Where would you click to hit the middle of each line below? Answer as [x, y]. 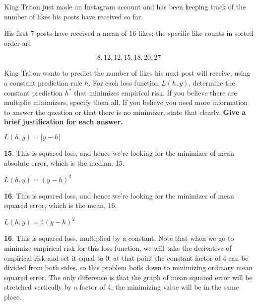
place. [13, 296]
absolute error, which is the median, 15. [64, 162]
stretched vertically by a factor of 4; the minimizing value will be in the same [122, 287]
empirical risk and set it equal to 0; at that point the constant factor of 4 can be [126, 257]
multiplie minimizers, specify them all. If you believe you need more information [126, 102]
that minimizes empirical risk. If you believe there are [156, 92]
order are [18, 43]
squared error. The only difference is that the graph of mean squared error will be [128, 277]
